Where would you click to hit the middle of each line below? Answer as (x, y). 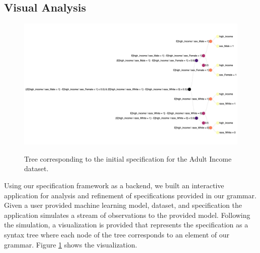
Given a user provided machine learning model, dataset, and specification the (123, 205)
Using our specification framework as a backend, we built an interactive (114, 185)
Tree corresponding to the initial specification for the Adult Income (128, 158)
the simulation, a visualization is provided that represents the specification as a (126, 225)
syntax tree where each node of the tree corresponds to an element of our (117, 234)
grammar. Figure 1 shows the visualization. (71, 244)
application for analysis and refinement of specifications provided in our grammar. (130, 195)
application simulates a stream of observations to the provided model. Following (127, 215)
